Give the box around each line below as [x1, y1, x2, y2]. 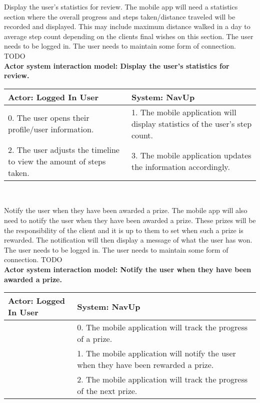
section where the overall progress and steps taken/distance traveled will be [4, 11, 235, 22]
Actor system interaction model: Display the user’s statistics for [4, 60, 229, 71]
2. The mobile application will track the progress [77, 373, 248, 385]
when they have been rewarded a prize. [77, 359, 214, 371]
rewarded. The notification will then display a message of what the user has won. [4, 235, 252, 245]
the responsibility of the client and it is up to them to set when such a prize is [4, 225, 243, 235]
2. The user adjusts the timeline [8, 143, 119, 155]
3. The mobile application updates [131, 149, 251, 161]
